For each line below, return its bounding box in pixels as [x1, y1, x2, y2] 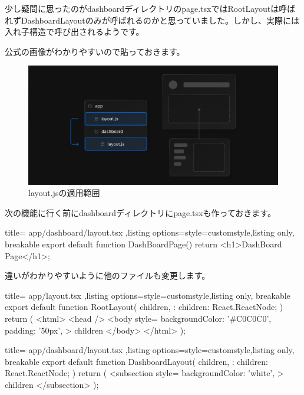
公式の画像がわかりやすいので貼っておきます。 [5, 45, 185, 57]
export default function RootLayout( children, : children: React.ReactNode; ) [5, 301, 283, 313]
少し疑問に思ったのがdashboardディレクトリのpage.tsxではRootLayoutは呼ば [5, 2, 296, 14]
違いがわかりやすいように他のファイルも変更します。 [5, 269, 210, 282]
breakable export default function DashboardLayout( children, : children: [5, 355, 268, 367]
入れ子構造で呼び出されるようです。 [5, 25, 144, 38]
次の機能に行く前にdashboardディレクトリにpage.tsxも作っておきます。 [5, 206, 276, 218]
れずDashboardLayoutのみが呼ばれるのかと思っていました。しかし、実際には [5, 14, 299, 26]
